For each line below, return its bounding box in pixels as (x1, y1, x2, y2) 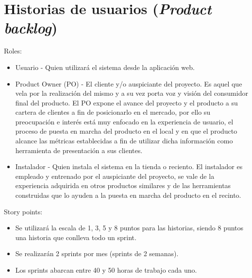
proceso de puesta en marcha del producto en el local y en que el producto (15, 126, 237, 136)
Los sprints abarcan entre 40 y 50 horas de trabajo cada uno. (15, 265, 197, 275)
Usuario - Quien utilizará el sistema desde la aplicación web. (15, 62, 195, 72)
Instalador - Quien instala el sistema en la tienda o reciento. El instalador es (15, 161, 243, 172)
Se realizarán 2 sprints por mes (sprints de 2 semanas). (15, 248, 179, 259)
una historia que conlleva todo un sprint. (15, 232, 136, 242)
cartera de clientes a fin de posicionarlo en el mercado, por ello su (15, 107, 211, 117)
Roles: (4, 46, 22, 56)
